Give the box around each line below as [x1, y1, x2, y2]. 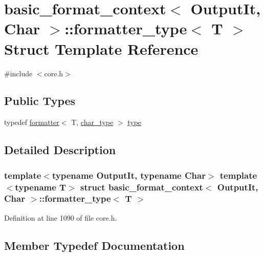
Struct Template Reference [4, 38, 199, 59]
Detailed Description [4, 142, 116, 158]
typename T [15, 180, 67, 193]
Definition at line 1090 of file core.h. [4, 212, 117, 223]
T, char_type [71, 117, 114, 127]
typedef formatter [4, 117, 59, 127]
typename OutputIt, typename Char [52, 168, 206, 181]
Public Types [4, 93, 76, 109]
